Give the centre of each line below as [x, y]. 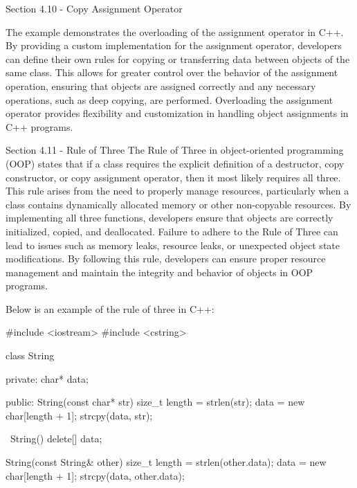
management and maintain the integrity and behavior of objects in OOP [159, 272]
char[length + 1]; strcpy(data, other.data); [95, 475]
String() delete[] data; [56, 439]
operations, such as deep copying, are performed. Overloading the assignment [170, 99]
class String [30, 355]
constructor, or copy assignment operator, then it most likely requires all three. [173, 177]
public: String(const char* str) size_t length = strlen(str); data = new [155, 402]
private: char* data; [47, 378]
